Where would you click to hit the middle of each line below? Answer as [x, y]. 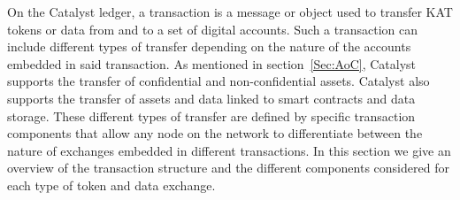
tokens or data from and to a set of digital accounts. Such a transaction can [212, 29]
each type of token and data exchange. [111, 185]
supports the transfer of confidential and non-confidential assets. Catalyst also [218, 81]
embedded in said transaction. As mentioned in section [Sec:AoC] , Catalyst [212, 63]
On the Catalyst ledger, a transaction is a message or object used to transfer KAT [230, 12]
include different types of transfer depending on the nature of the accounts [209, 46]
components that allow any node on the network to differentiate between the [215, 133]
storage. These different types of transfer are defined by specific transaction [211, 115]
